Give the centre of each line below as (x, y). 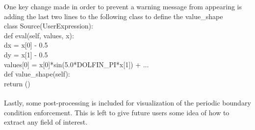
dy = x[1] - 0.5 (26, 54)
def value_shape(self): (37, 74)
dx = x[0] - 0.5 (26, 45)
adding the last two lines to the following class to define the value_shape (114, 16)
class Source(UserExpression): (49, 26)
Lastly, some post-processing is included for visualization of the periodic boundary (127, 102)
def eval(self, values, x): (39, 35)
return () (17, 83)
